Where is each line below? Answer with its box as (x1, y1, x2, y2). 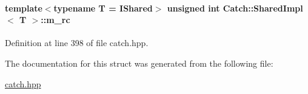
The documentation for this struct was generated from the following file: (5, 56, 273, 69)
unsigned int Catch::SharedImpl (167, 1, 303, 14)
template (5, 1, 42, 14)
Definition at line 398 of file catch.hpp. (5, 36, 149, 49)
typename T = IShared (53, 1, 153, 14)
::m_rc (41, 13, 70, 26)
